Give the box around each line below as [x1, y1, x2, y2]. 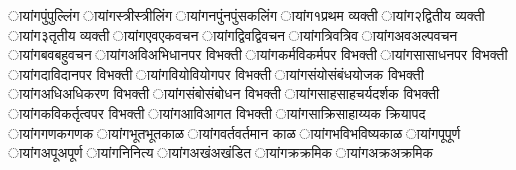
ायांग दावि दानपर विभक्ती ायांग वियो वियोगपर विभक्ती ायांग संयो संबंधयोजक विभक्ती [8, 63, 424, 84]
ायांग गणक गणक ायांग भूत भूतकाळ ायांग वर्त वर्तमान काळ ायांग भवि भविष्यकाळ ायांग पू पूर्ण [8, 122, 461, 143]
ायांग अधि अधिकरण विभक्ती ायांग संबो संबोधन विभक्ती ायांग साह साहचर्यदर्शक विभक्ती [8, 83, 440, 104]
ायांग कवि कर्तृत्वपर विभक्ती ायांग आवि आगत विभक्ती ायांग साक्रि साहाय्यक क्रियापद [8, 102, 426, 123]
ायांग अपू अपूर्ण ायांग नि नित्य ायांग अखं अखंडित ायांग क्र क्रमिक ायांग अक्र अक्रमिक [8, 142, 434, 163]
